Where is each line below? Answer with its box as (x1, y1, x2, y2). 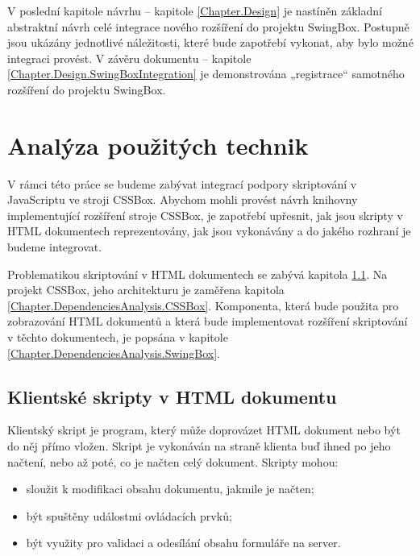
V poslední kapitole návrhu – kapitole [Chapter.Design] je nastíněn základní (7, 2, 382, 19)
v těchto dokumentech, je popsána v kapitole (7, 329, 228, 346)
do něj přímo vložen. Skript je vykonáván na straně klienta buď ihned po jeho (7, 438, 391, 454)
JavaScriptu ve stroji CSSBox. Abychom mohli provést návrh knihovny (7, 191, 358, 208)
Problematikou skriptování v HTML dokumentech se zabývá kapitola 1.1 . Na (7, 265, 388, 282)
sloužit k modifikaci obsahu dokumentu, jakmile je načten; (26, 480, 314, 497)
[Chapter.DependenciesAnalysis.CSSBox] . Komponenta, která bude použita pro (7, 297, 399, 313)
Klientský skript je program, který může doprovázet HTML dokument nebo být (7, 421, 401, 438)
